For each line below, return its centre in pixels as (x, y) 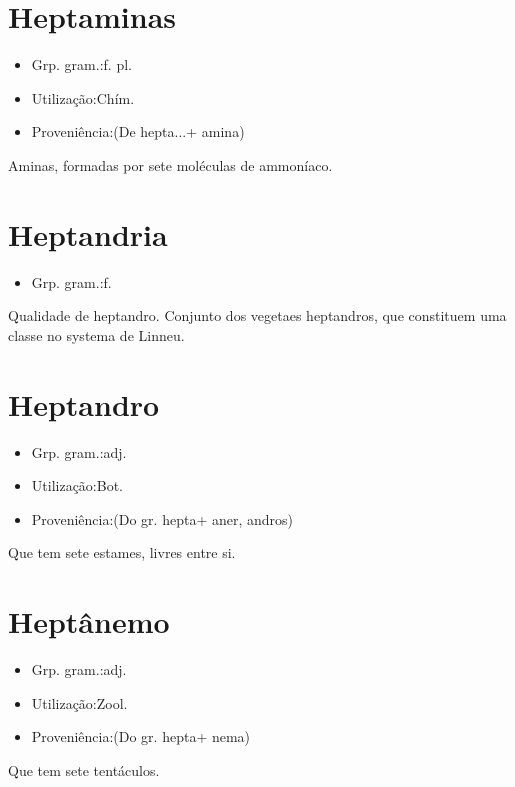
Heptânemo (89, 621)
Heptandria (88, 233)
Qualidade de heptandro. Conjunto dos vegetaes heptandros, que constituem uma (257, 315)
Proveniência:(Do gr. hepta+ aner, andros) (162, 518)
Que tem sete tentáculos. (84, 769)
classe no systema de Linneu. (96, 334)
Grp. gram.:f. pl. (81, 64)
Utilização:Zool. (79, 702)
